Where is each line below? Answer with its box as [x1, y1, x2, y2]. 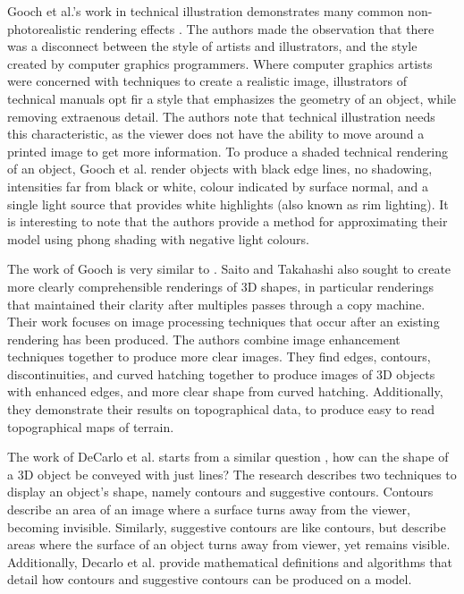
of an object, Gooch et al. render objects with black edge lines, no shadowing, [7, 159, 433, 178]
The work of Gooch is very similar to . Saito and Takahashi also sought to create [7, 259, 451, 278]
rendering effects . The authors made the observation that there [85, 19, 434, 38]
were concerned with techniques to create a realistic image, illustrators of [7, 72, 407, 90]
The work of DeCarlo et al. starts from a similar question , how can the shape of [7, 447, 449, 466]
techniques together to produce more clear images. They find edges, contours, [7, 347, 431, 366]
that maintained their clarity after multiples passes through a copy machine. [7, 294, 426, 313]
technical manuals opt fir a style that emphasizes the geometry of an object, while [7, 89, 457, 107]
